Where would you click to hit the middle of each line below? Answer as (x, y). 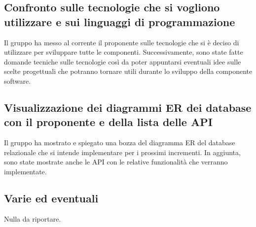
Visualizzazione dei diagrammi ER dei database (128, 107)
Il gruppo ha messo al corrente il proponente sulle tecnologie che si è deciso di (122, 42)
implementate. (25, 171)
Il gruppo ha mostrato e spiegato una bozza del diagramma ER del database (120, 143)
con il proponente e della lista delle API (108, 122)
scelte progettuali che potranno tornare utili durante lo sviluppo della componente (128, 71)
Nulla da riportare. (33, 218)
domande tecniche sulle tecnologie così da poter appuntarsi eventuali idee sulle (123, 61)
